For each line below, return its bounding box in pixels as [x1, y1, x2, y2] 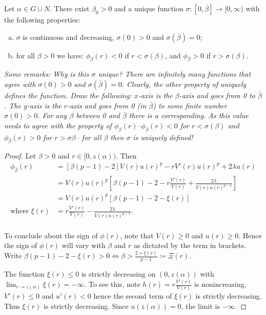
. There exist [49, 3, 90, 13]
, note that [120, 230, 154, 240]
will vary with [62, 240, 106, 251]
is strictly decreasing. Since [44, 300, 129, 311]
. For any [37, 110, 67, 121]
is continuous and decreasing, [23, 31, 114, 42]
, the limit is [181, 300, 220, 311]
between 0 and [76, 110, 120, 121]
